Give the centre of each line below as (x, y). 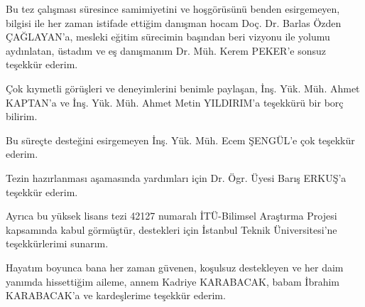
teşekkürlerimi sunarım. (57, 243)
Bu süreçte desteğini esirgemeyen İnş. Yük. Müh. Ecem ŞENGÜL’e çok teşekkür (180, 140)
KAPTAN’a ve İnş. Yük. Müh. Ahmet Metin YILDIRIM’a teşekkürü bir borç (175, 102)
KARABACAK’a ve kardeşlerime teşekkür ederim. (116, 295)
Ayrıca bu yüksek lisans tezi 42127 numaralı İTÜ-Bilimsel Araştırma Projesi (171, 216)
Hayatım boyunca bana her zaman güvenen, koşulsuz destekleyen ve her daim (175, 267)
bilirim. (22, 116)
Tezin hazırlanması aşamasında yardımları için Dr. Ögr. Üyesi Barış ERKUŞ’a (176, 177)
